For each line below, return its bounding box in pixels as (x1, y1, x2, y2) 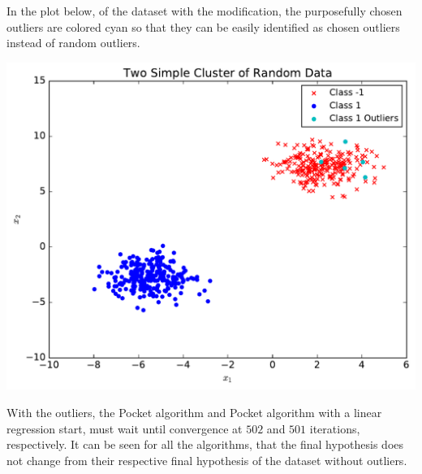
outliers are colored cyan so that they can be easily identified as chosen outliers (6, 18, 400, 35)
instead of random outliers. (6, 34, 140, 51)
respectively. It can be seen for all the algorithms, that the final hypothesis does (6, 436, 404, 453)
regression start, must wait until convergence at (6, 420, 243, 437)
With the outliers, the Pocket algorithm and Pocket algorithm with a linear (6, 403, 382, 420)
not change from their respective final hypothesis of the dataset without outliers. (6, 451, 407, 468)
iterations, (309, 420, 360, 437)
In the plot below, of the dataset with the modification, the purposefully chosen (6, 2, 403, 19)
